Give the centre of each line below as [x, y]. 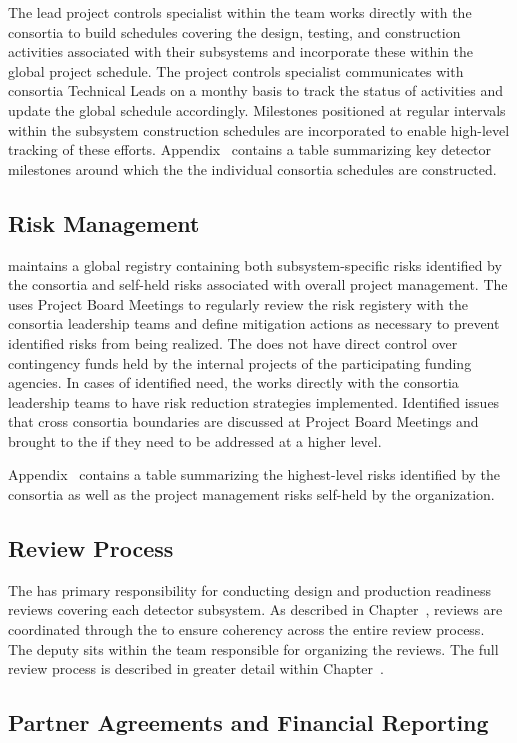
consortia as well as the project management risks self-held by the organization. [251, 494]
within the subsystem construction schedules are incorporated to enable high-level [259, 129]
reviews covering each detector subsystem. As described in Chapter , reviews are [255, 609]
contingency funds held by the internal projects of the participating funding [240, 362]
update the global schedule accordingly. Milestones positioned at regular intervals [257, 109]
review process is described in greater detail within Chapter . [196, 668]
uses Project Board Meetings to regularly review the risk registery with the [238, 303]
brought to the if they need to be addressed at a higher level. [195, 440]
